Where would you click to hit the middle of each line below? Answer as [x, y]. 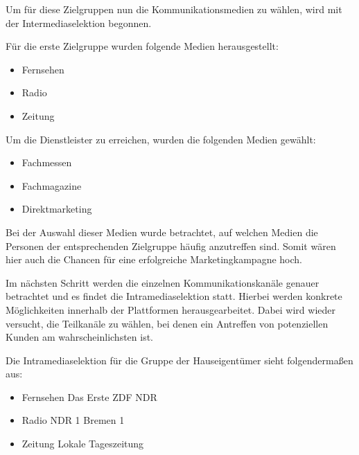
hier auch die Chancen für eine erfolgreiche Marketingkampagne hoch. [154, 259]
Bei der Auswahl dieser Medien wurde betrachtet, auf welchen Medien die [162, 232]
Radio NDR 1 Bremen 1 [73, 420]
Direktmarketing [57, 209]
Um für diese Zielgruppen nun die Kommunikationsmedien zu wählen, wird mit [174, 9]
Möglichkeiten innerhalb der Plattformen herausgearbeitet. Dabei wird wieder [171, 309]
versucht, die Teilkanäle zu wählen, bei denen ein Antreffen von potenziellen [167, 323]
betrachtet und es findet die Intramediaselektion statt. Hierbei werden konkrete [174, 296]
